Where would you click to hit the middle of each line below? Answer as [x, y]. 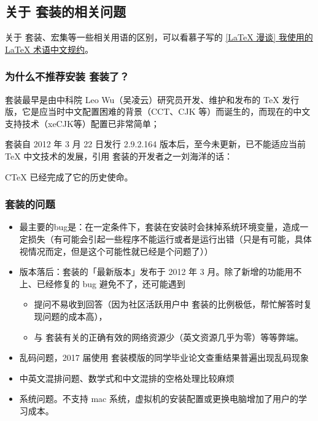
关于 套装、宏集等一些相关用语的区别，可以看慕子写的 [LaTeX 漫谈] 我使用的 [159, 37]
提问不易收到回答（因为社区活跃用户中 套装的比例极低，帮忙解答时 [169, 304]
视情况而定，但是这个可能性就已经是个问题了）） [116, 251]
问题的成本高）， [75, 316]
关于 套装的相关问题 [66, 11]
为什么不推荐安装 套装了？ [67, 76]
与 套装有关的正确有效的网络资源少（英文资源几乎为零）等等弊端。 [169, 337]
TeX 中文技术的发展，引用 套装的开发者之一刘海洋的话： [119, 156]
